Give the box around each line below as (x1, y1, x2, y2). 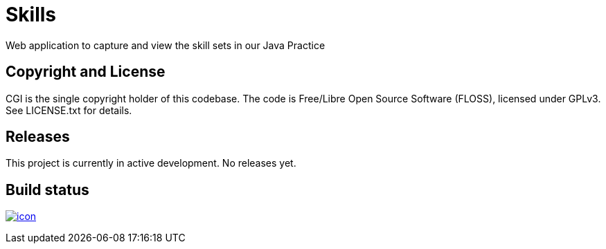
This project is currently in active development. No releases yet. (6, 157, 296, 169)
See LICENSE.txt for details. (6, 104, 132, 116)
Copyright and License (6, 63, 166, 81)
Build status (6, 181, 89, 199)
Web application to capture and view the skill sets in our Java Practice (6, 39, 326, 51)
